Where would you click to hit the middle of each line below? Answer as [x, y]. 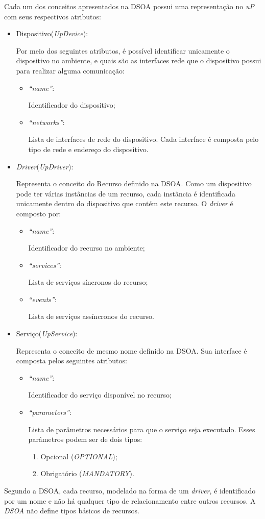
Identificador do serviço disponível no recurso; [100, 395]
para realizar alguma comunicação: [70, 70]
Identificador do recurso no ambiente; [87, 248]
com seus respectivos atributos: [53, 16]
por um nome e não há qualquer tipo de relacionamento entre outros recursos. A [130, 500]
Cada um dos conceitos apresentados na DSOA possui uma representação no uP [129, 6]
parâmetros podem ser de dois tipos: [85, 439]
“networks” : [46, 122]
